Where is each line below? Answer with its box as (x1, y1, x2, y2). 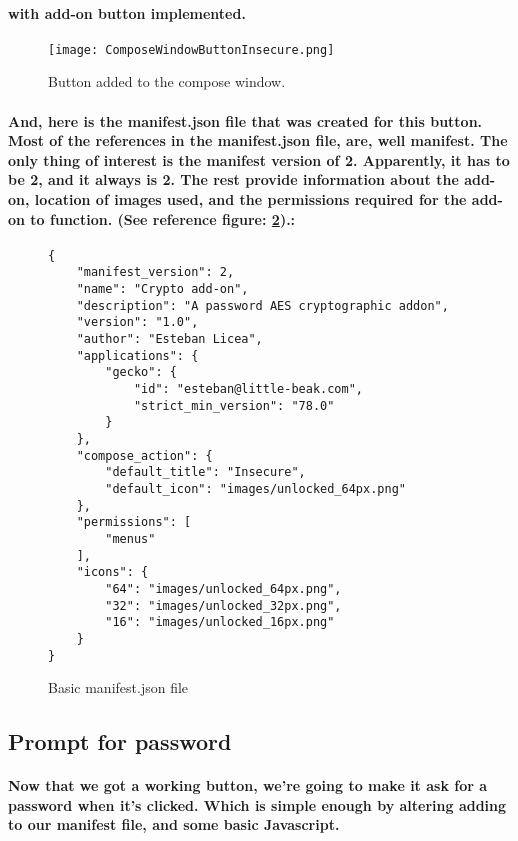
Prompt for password (8, 726, 232, 757)
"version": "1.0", (76, 315, 199, 330)
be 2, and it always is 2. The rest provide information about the (8, 169, 459, 190)
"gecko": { (105, 365, 177, 380)
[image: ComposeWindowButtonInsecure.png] (48, 42, 335, 57)
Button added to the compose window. (48, 71, 286, 92)
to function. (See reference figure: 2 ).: (30, 208, 296, 229)
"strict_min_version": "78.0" (133, 398, 335, 413)
